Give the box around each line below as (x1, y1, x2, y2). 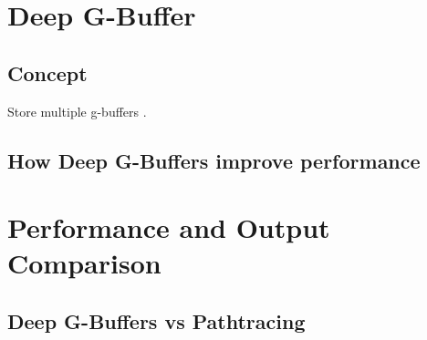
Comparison (7, 244, 161, 282)
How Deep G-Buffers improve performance (7, 146, 421, 174)
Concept (7, 58, 88, 87)
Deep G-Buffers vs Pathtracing (7, 306, 306, 335)
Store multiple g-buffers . (7, 101, 147, 120)
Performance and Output (7, 209, 330, 246)
